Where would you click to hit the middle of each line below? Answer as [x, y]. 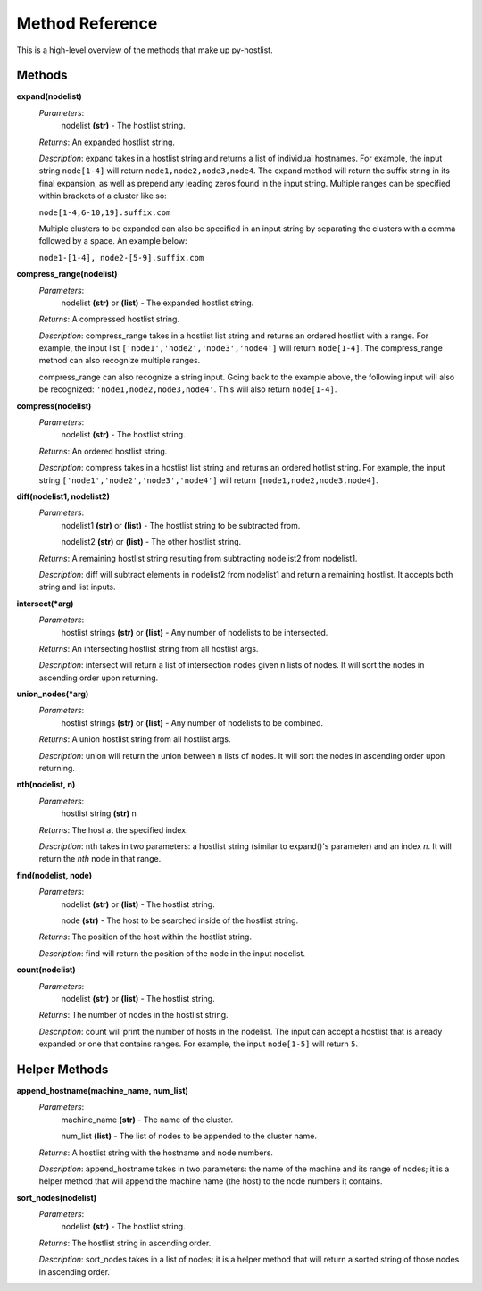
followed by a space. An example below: [113, 241]
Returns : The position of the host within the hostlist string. [145, 937]
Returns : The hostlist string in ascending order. [125, 1243]
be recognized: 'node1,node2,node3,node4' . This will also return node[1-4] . [188, 389]
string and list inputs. [77, 587]
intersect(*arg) [45, 604]
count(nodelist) [46, 970]
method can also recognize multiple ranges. [120, 361]
